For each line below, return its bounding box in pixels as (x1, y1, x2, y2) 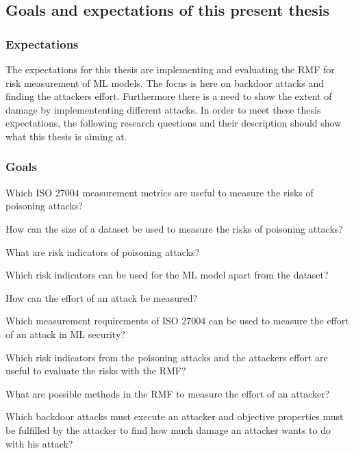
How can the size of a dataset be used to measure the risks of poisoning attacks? (5, 221, 343, 235)
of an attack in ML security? (5, 326, 125, 341)
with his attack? (5, 436, 73, 450)
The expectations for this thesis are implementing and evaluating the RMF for (5, 62, 335, 76)
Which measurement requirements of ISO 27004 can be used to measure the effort (5, 313, 349, 328)
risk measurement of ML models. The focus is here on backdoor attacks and (5, 75, 325, 90)
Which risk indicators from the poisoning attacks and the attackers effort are (5, 350, 328, 364)
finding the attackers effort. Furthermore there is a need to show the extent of (5, 89, 332, 103)
